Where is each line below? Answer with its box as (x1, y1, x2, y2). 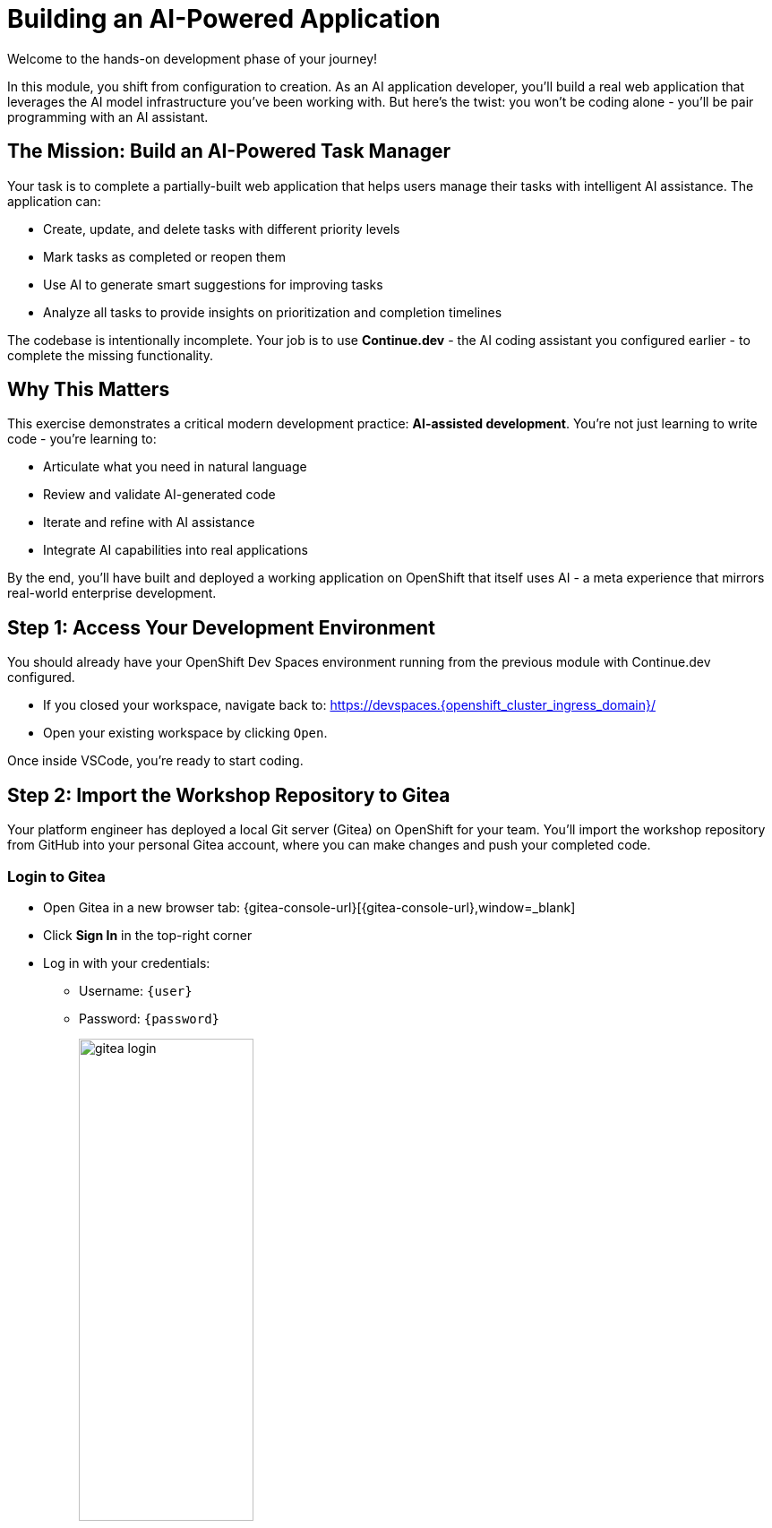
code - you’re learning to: (7, 431, 157, 447)
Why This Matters (7, 378, 170, 401)
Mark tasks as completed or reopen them (43, 248, 287, 264)
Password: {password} (79, 1010, 220, 1026)
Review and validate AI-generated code (43, 487, 276, 503)
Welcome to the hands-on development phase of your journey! (7, 50, 378, 66)
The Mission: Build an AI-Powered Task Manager (7, 140, 450, 163)
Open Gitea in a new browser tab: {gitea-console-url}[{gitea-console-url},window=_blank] (43, 899, 576, 915)
